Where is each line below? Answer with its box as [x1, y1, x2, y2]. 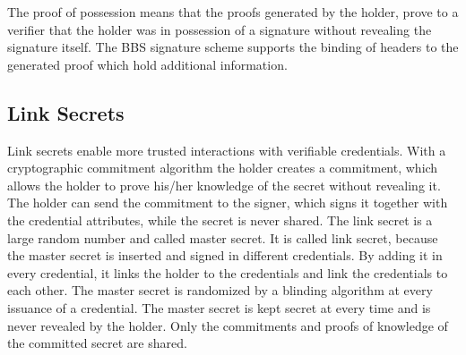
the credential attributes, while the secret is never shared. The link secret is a [7, 210, 433, 229]
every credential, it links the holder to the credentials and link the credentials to [7, 263, 448, 282]
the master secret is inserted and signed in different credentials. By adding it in [7, 246, 443, 265]
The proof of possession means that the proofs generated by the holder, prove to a [7, 3, 459, 21]
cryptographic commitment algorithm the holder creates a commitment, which [7, 158, 438, 177]
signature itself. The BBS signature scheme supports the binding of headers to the [7, 38, 459, 56]
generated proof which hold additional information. [7, 55, 288, 73]
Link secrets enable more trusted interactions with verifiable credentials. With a [7, 140, 446, 159]
